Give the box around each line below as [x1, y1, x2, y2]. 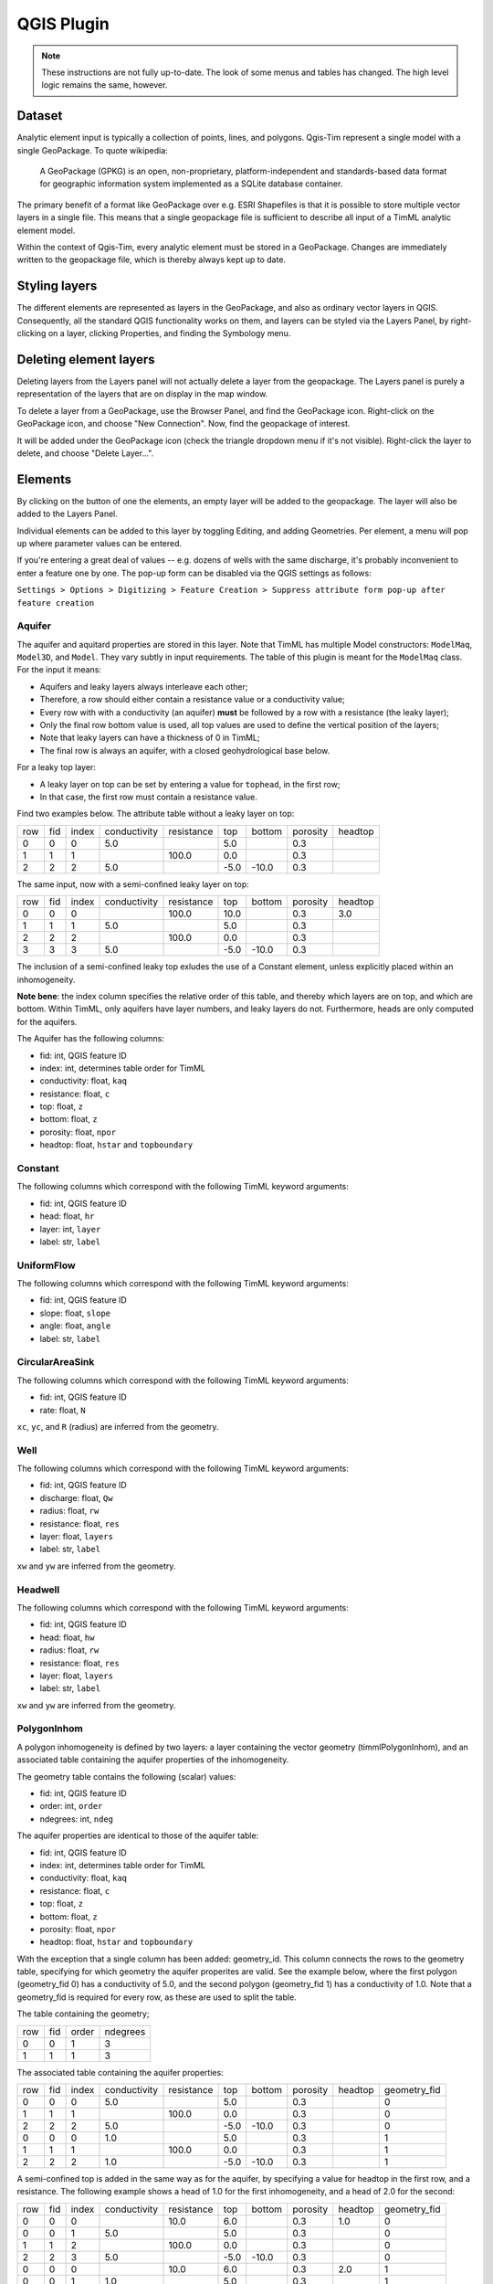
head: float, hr [39, 1211, 95, 1221]
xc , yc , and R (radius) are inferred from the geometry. [16, 1421, 219, 1432]
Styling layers [16, 279, 98, 294]
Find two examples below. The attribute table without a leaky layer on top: [16, 809, 295, 819]
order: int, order [39, 1801, 103, 1812]
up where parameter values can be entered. [16, 537, 183, 548]
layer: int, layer [39, 1223, 101, 1234]
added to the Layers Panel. [16, 508, 118, 520]
